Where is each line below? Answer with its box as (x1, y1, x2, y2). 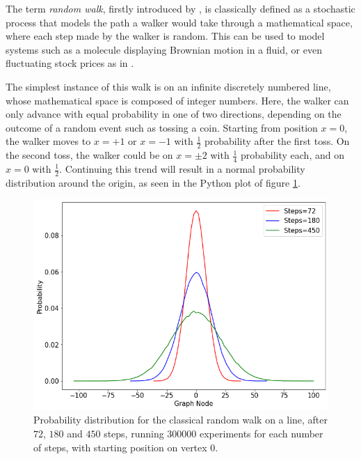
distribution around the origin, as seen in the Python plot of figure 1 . (6, 175, 300, 189)
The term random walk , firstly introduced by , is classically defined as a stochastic (6, 1, 355, 15)
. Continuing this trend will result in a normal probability (59, 162, 305, 176)
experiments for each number (200, 426, 323, 441)
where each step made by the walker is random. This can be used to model (6, 29, 325, 43)
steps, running (104, 426, 164, 441)
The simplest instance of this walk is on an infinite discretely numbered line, (6, 79, 331, 93)
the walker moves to (6, 134, 91, 148)
